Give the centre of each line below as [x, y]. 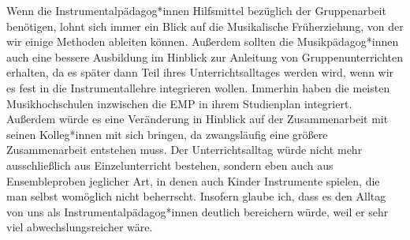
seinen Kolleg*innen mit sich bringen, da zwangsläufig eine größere [167, 134]
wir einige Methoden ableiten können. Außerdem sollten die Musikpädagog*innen [203, 41]
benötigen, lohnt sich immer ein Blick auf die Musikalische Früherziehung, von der [205, 26]
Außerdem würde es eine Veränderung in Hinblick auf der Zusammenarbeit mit [198, 119]
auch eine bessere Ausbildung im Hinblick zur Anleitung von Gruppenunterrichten [205, 56]
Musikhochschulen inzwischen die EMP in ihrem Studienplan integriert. [179, 103]
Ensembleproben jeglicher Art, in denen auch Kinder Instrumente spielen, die [193, 180]
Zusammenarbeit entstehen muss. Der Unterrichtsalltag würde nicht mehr [184, 150]
